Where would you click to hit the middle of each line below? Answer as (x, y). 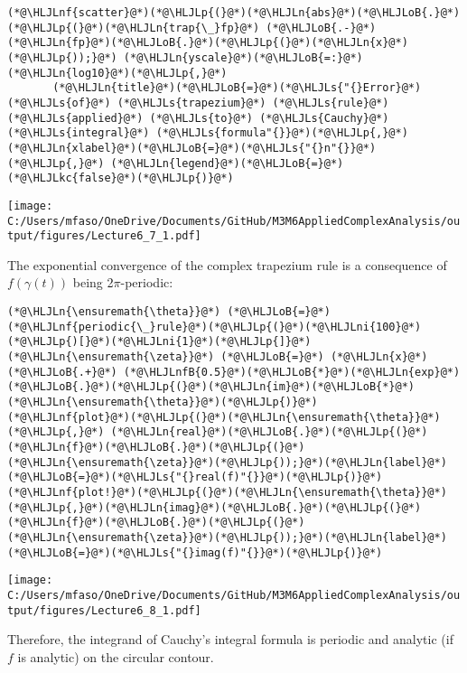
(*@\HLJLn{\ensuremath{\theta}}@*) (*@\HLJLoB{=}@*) (169, 312)
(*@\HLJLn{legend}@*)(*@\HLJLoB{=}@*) (227, 163)
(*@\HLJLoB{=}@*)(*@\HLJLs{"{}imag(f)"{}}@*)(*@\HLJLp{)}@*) (195, 552)
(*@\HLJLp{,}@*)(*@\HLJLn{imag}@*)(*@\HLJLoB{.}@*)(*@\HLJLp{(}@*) (215, 507)
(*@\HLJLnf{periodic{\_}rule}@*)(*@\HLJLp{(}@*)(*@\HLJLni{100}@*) (215, 327)
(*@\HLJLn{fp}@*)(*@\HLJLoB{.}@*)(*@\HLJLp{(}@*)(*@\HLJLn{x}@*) (208, 43)
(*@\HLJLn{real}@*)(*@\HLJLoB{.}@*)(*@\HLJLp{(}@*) (269, 432)
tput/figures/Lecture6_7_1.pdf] (104, 236)
